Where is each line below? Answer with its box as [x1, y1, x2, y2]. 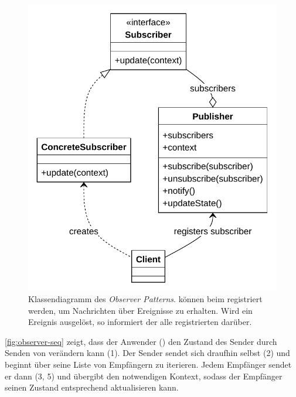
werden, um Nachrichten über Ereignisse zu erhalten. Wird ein [28, 304, 253, 316]
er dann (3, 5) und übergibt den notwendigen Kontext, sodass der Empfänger [5, 369, 283, 382]
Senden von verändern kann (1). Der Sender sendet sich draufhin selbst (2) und [5, 347, 290, 359]
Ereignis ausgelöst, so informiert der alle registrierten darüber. [28, 316, 252, 328]
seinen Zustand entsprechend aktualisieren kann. [5, 381, 179, 393]
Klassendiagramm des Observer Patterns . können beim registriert [28, 292, 263, 304]
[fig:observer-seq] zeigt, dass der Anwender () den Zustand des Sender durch [5, 335, 277, 347]
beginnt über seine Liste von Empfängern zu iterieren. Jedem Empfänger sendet [5, 358, 292, 370]
